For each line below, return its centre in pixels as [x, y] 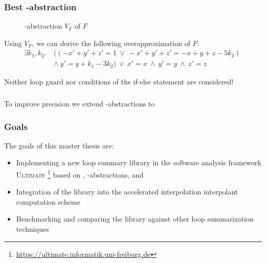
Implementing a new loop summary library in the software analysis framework [139, 162]
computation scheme [48, 201]
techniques [32, 229]
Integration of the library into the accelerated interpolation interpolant [127, 192]
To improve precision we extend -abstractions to [80, 103]
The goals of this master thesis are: [59, 145]
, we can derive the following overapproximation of [111, 43]
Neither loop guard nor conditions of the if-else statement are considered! [119, 82]
